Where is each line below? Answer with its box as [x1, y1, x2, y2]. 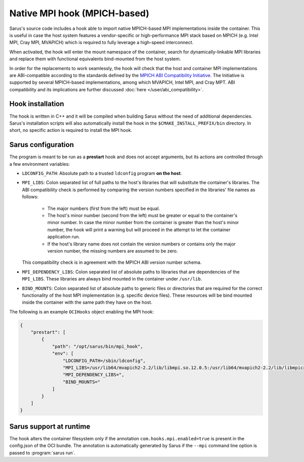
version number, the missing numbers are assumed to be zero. [47, 247, 178, 254]
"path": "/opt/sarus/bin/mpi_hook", [52, 343, 143, 349]
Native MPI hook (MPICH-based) [9, 8, 149, 19]
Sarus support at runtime [9, 422, 91, 431]
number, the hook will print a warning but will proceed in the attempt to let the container [47, 226, 231, 233]
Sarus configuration [9, 140, 74, 149]
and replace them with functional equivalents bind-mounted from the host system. [9, 56, 181, 62]
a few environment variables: [9, 161, 70, 167]
